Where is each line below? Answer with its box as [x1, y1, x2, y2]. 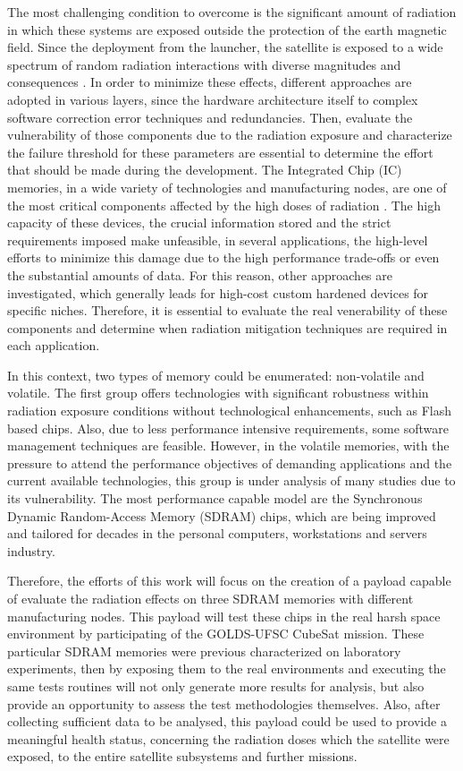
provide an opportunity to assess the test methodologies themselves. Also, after [7, 694, 441, 713]
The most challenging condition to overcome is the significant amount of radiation [7, 3, 457, 21]
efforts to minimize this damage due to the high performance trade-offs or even [7, 248, 440, 267]
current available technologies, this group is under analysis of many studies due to [7, 471, 456, 490]
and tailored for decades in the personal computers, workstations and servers [7, 524, 427, 543]
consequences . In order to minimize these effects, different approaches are [7, 73, 412, 91]
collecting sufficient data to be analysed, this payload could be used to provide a [7, 712, 447, 731]
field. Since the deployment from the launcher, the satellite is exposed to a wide [7, 38, 443, 56]
